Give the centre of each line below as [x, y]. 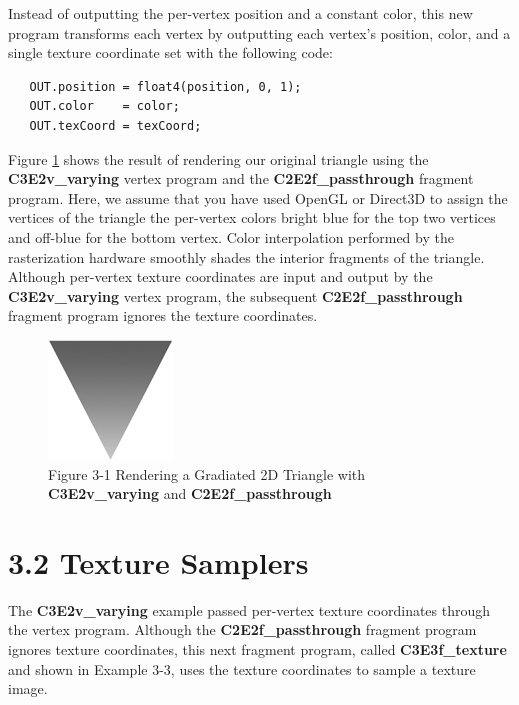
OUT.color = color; [104, 106]
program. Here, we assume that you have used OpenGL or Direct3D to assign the [258, 197]
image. [28, 688]
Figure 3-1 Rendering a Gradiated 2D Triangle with [207, 473]
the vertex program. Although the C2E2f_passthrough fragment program [242, 629]
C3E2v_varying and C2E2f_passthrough [190, 493]
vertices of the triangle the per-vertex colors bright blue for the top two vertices [252, 217]
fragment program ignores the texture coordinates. [163, 315]
